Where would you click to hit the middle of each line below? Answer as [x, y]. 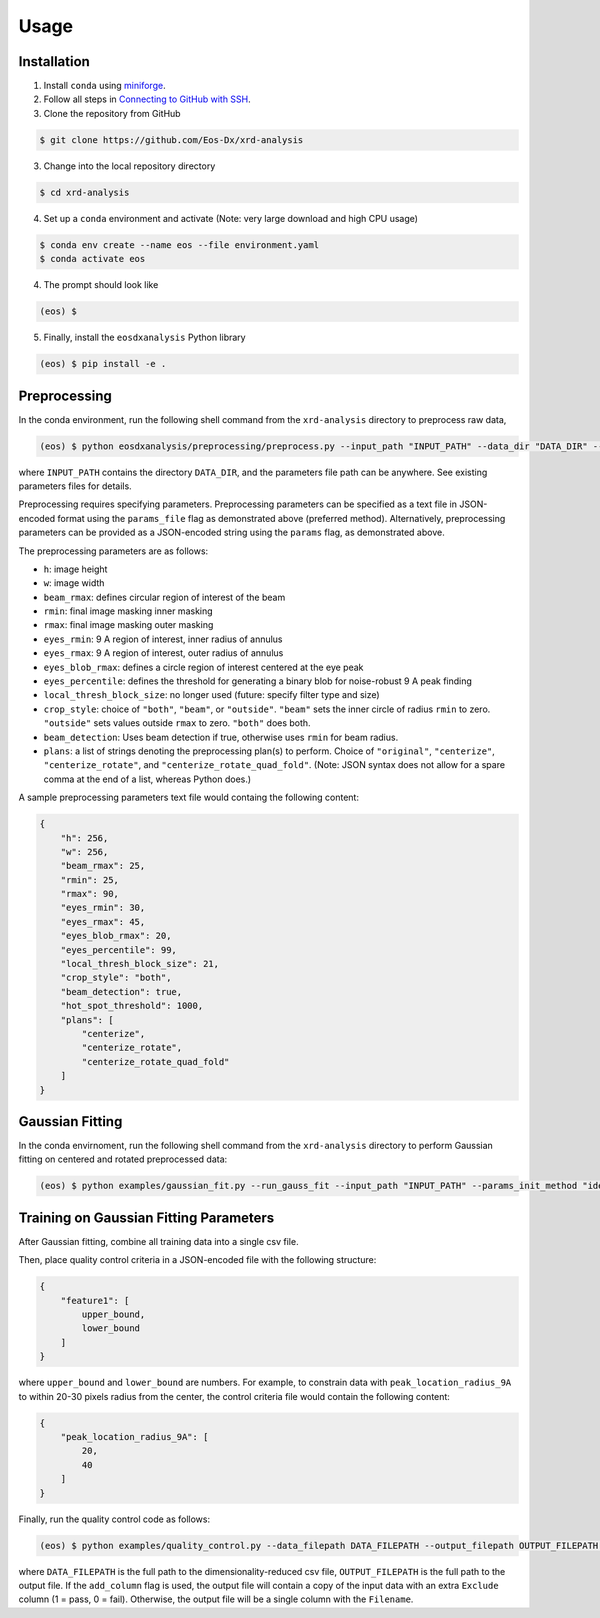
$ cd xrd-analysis [84, 192]
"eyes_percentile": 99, [118, 949]
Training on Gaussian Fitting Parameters [146, 1217]
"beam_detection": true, [121, 991]
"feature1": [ [95, 1300]
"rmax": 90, [90, 894]
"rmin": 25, [90, 879]
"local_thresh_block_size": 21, [140, 964]
